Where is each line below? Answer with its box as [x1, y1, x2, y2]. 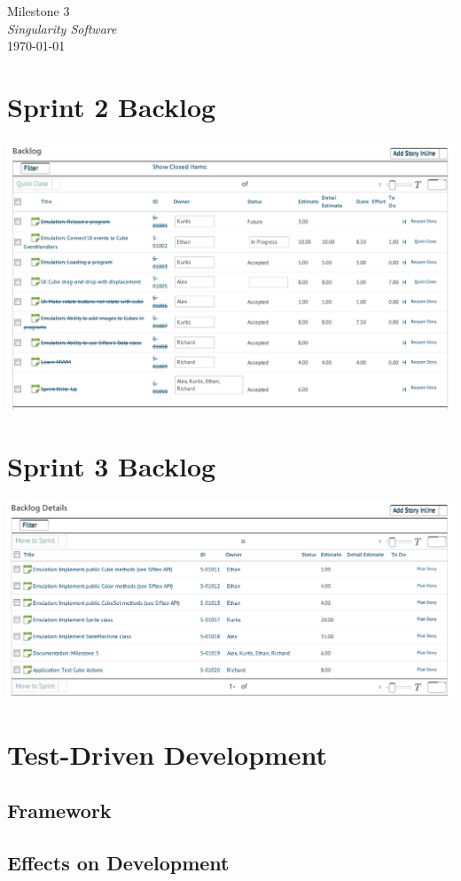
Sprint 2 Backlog [7, 88, 216, 124]
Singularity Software [7, 19, 117, 37]
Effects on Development [7, 848, 230, 876]
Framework [7, 797, 112, 824]
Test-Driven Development [7, 735, 328, 772]
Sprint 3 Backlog [7, 447, 216, 484]
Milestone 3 [7, 2, 70, 20]
